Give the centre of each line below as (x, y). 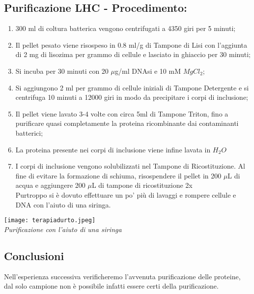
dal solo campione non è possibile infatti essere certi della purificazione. (111, 286)
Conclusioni (34, 255)
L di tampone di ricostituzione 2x (142, 185)
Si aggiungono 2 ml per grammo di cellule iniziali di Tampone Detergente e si (132, 87)
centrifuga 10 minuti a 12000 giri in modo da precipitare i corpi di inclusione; (132, 97)
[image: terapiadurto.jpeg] (50, 220)
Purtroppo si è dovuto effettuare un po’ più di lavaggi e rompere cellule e (126, 194)
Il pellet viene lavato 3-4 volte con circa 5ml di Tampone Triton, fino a (122, 113)
